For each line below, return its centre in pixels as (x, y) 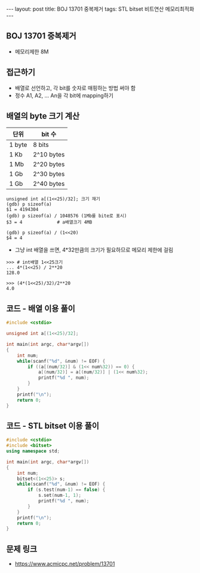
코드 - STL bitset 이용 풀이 (53, 426)
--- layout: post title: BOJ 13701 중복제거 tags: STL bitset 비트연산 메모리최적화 (100, 9)
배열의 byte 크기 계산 (43, 116)
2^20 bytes (49, 164)
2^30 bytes (49, 174)
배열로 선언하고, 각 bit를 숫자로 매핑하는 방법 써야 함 (75, 88)
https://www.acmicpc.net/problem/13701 (65, 564)
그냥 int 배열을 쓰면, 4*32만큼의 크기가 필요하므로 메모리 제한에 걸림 (94, 250)
